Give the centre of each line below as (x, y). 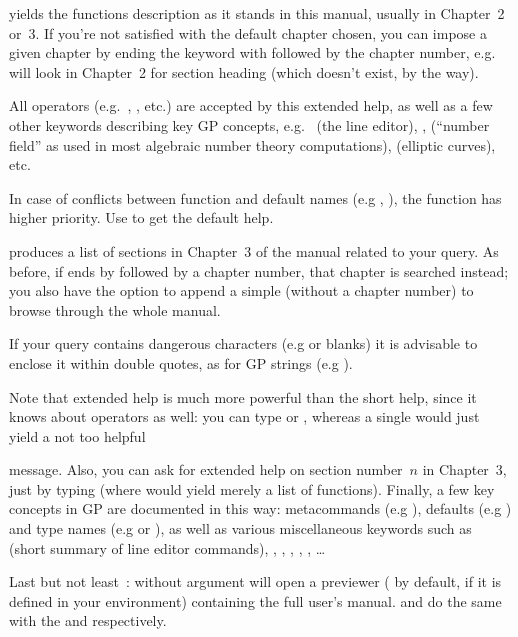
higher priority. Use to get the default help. (141, 217)
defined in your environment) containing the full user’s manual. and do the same (255, 600)
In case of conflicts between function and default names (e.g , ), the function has (255, 197)
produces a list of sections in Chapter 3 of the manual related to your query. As (254, 250)
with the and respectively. (88, 620)
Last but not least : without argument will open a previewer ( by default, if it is (255, 581)
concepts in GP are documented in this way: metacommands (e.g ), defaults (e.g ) (260, 508)
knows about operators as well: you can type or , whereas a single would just (244, 416)
